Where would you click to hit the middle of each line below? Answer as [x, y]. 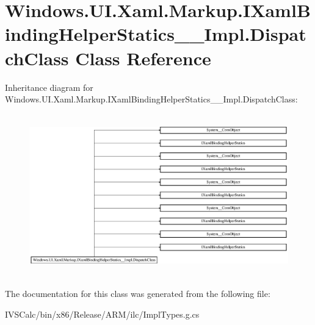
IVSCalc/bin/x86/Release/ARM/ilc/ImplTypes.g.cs [102, 314]
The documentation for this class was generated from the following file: [138, 294]
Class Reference [143, 58]
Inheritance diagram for [49, 87]
